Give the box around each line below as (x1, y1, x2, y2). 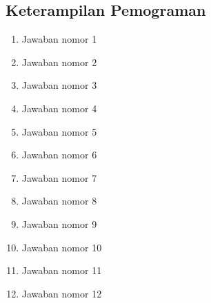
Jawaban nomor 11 (21, 263, 102, 278)
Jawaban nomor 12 (21, 286, 102, 300)
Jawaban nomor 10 (21, 240, 102, 254)
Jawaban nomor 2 (21, 54, 97, 69)
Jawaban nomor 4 (21, 101, 97, 115)
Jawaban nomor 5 (21, 124, 97, 138)
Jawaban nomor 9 (21, 216, 97, 231)
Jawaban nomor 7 (21, 170, 97, 185)
